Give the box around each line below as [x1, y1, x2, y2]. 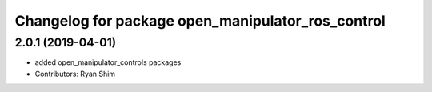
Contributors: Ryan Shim [34, 69, 116, 78]
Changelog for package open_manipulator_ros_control [14, 12, 386, 30]
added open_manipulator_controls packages [34, 58, 182, 67]
